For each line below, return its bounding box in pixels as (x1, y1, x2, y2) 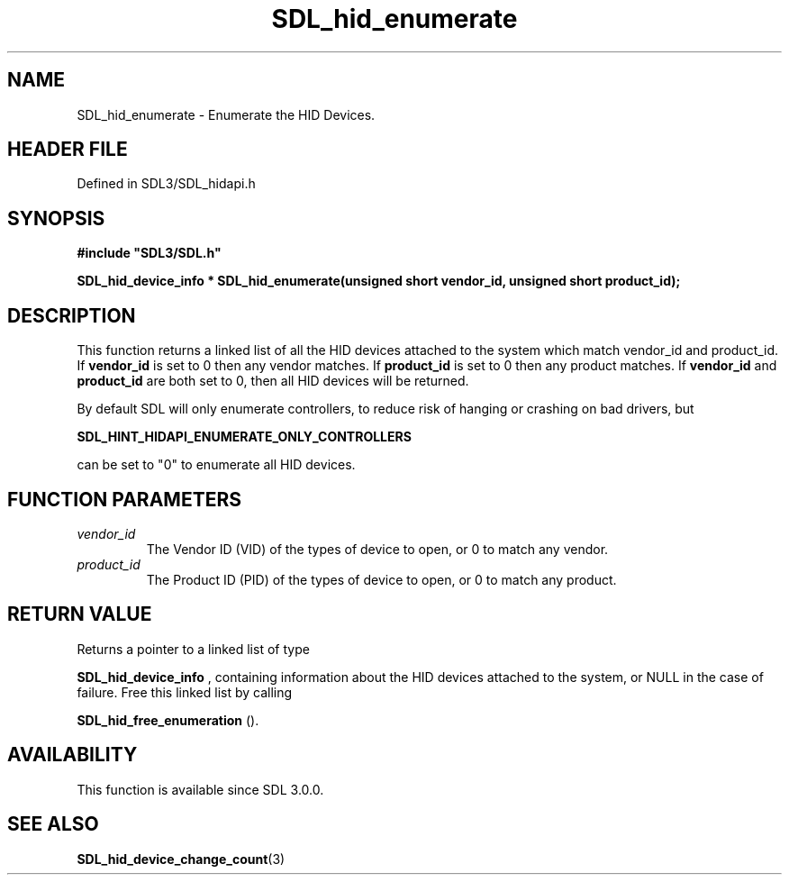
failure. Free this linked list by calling (77, 684, 293, 700)
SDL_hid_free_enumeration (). (77, 712, 259, 728)
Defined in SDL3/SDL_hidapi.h (77, 176, 256, 192)
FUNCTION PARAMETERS (7, 487, 241, 511)
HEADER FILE (7, 138, 128, 161)
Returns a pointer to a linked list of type (77, 641, 310, 657)
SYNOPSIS (7, 206, 105, 230)
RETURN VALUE (7, 603, 152, 626)
